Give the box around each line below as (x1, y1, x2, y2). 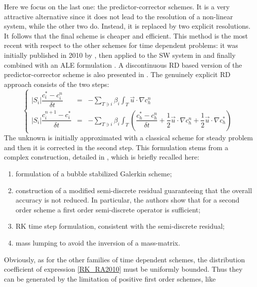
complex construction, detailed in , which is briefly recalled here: (4, 152, 200, 162)
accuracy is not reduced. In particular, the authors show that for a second (15, 195, 240, 205)
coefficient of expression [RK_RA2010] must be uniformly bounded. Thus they (4, 264, 243, 274)
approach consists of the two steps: (4, 79, 109, 89)
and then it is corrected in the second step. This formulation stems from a (4, 142, 228, 152)
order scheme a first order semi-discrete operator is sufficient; (15, 204, 201, 214)
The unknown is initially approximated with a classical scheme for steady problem (4, 132, 253, 143)
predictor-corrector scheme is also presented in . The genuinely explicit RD (4, 69, 231, 80)
